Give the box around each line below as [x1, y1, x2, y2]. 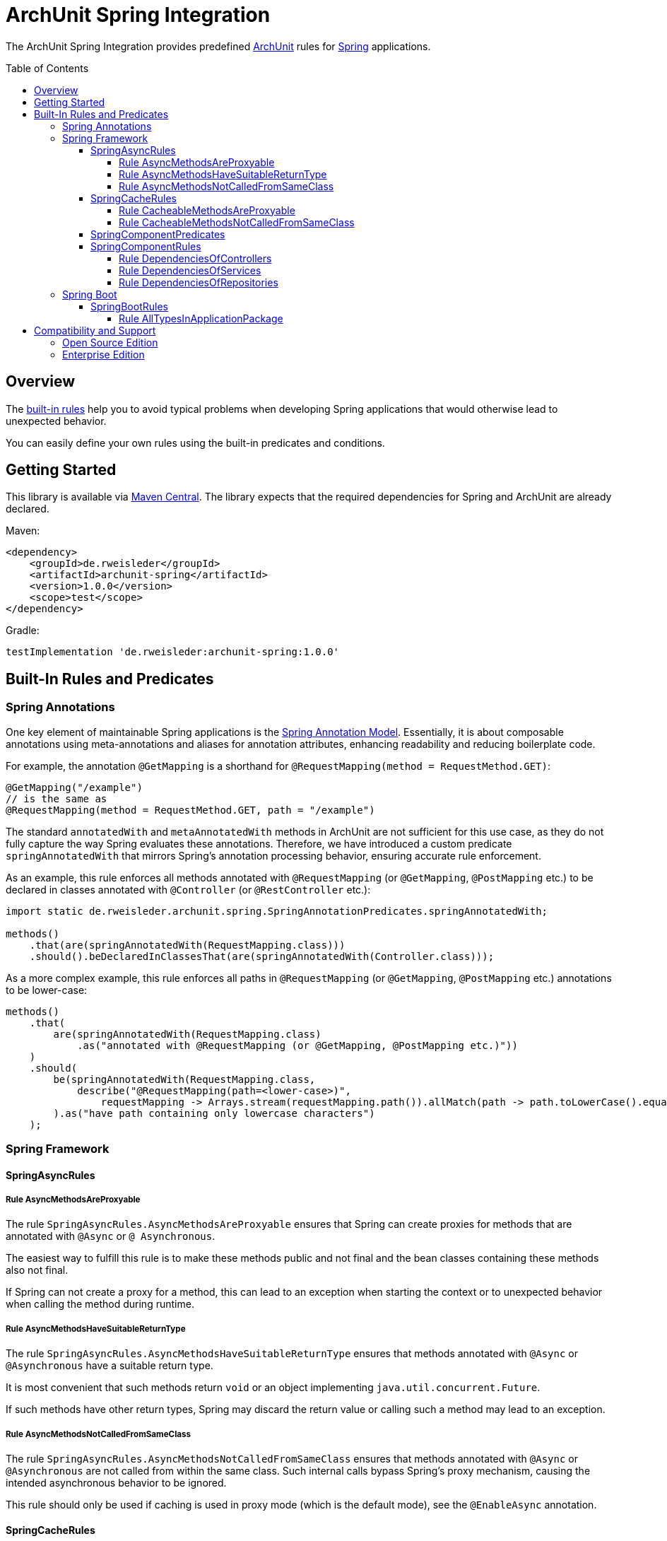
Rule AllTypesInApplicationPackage [119, 312, 283, 324]
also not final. [6, 1264, 69, 1277]
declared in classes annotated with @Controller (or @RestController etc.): [6, 883, 371, 896]
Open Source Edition [62, 336, 158, 348]
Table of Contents [6, 61, 89, 74]
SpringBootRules [90, 300, 168, 312]
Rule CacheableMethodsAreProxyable [119, 204, 295, 216]
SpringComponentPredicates [90, 228, 225, 240]
